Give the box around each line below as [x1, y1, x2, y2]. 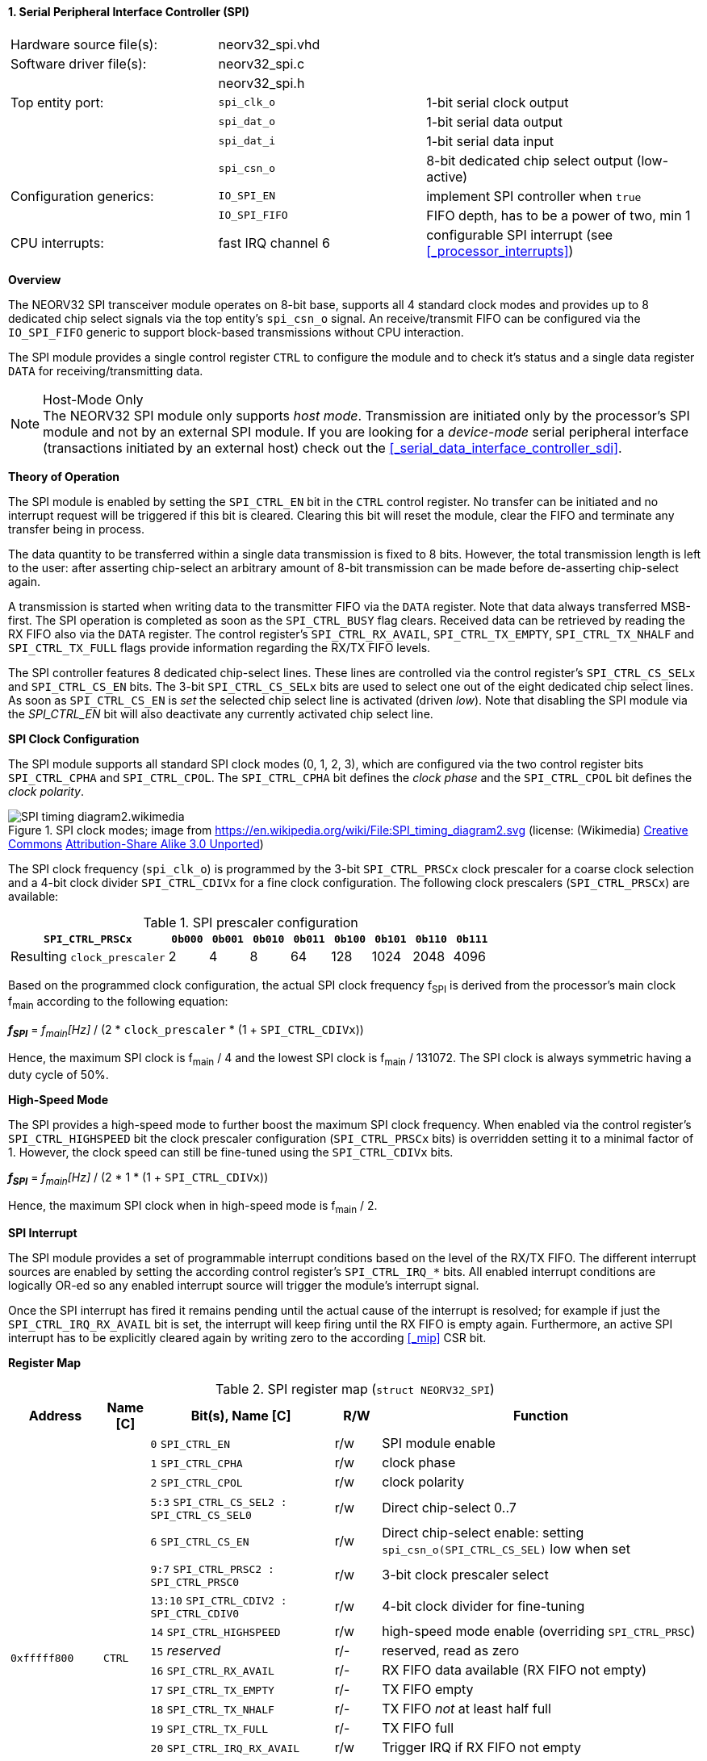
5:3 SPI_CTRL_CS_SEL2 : [150, 1496, 287, 1509]
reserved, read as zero [382, 1642, 520, 1659]
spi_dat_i [218, 135, 276, 148]
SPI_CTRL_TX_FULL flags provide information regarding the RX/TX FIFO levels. [8, 640, 431, 655]
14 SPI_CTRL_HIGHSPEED [150, 1626, 281, 1639]
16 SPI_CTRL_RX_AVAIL [150, 1665, 274, 1678]
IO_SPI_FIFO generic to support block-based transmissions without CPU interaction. [8, 324, 464, 339]
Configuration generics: [10, 187, 154, 204]
